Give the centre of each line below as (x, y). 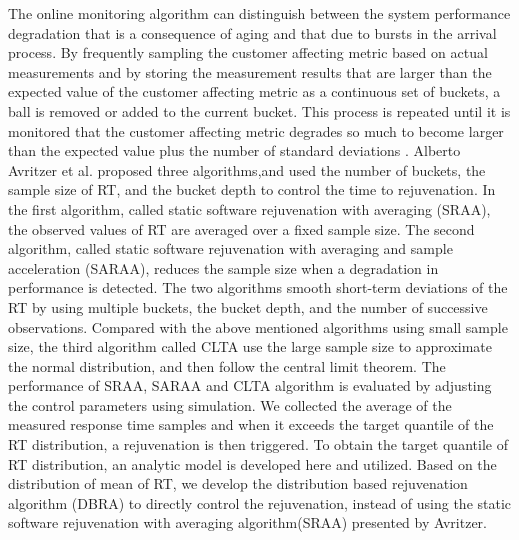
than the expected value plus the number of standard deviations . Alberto (234, 150)
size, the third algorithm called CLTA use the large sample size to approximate (250, 346)
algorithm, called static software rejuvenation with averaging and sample (230, 248)
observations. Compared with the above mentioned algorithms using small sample (258, 326)
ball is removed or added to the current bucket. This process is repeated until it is (259, 110)
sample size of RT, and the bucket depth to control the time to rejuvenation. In (252, 189)
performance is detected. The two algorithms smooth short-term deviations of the (258, 287)
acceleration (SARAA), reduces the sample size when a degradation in (223, 267)
